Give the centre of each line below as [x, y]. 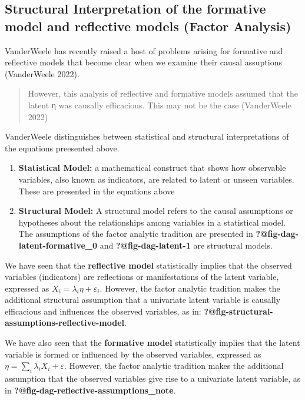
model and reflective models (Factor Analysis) [148, 26]
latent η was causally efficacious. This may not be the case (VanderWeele [160, 105]
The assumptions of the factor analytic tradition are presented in [136, 234]
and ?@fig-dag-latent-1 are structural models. [186, 245]
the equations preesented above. [62, 148]
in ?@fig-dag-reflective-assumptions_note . [90, 390]
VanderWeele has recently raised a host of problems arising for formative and [144, 50]
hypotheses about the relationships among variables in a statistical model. [152, 222]
